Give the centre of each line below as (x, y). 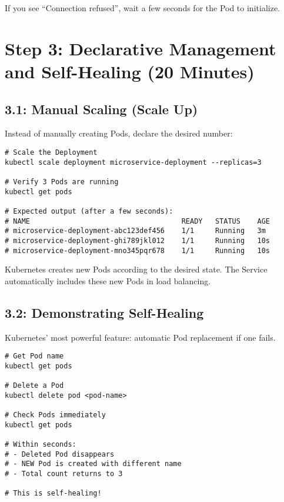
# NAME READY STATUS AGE (138, 221)
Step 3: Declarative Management (141, 48)
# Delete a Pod (34, 386)
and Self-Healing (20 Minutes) (130, 71)
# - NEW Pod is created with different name (93, 464)
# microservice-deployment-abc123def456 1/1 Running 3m (135, 231)
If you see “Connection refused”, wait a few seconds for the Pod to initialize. (142, 8)
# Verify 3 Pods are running (62, 182)
